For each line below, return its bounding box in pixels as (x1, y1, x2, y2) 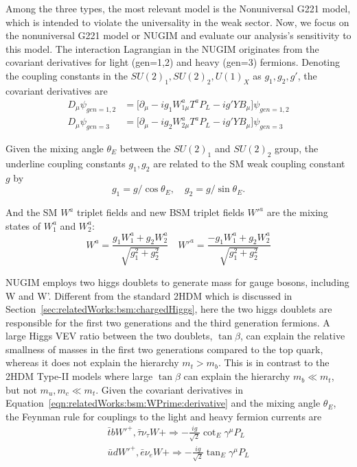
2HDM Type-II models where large (5, 369, 153, 383)
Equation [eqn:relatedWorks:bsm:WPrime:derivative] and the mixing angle (5, 396, 321, 410)
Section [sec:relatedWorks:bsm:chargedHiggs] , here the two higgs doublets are (5, 302, 332, 316)
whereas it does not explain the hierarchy (5, 355, 179, 370)
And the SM (5, 205, 58, 219)
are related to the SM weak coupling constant (153, 156, 345, 170)
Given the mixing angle (5, 141, 104, 156)
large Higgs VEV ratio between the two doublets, (5, 328, 213, 343)
